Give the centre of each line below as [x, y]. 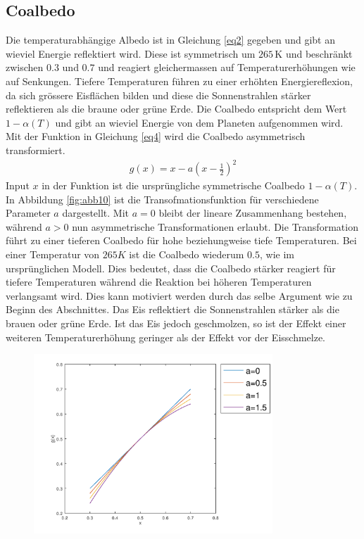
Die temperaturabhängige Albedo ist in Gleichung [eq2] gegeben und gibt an [170, 40]
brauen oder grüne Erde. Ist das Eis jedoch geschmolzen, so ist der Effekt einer [176, 323]
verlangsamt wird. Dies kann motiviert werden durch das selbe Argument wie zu [179, 295]
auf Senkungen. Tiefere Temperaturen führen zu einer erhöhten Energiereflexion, [179, 81]
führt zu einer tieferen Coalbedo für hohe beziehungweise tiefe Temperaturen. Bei [181, 240]
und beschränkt [319, 53]
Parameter [28, 213]
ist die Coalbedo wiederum [187, 254]
